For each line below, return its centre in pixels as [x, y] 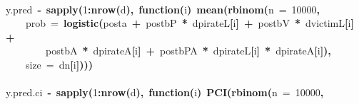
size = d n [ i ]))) [59, 64]
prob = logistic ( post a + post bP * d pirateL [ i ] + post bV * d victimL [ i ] [190, 23]
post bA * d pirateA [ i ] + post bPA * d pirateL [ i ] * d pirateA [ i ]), [188, 51]
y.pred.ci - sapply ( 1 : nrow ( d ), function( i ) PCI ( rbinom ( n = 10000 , [165, 92]
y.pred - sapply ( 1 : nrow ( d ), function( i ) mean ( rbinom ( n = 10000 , [163, 9]
